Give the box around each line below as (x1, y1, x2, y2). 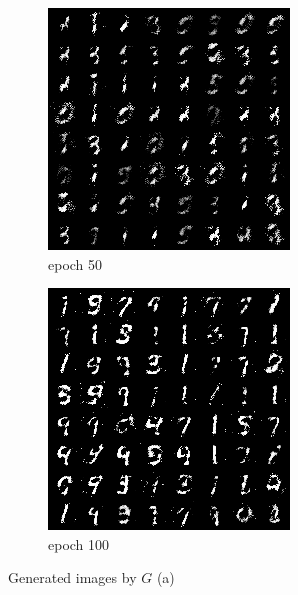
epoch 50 (48, 253, 103, 274)
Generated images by (8, 567, 137, 588)
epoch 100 (48, 533, 110, 554)
